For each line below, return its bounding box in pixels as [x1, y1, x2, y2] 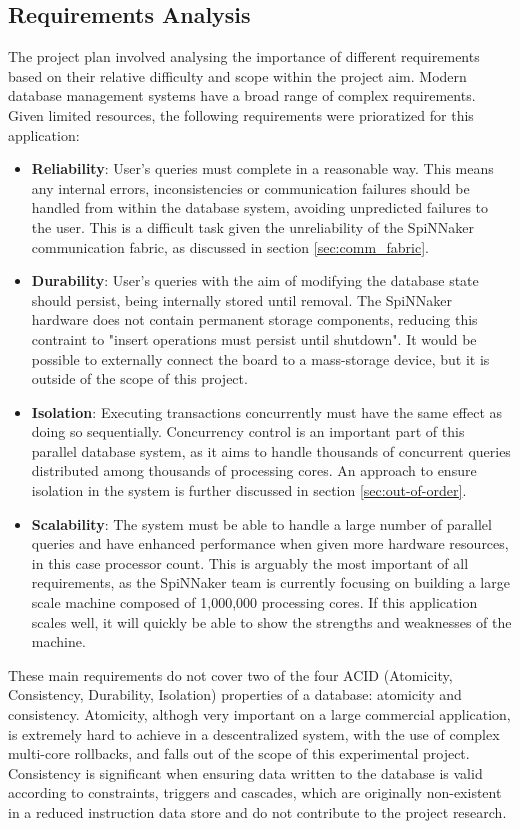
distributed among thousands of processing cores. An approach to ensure [31, 460, 477, 481]
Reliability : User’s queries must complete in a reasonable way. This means [31, 158, 494, 179]
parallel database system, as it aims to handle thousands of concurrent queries [31, 440, 511, 461]
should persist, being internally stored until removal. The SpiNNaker [31, 289, 452, 310]
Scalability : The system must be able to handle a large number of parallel [31, 513, 492, 534]
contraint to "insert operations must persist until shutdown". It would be [31, 328, 477, 349]
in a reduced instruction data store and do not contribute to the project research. [8, 801, 507, 822]
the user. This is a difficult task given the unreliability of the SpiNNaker [31, 216, 475, 237]
